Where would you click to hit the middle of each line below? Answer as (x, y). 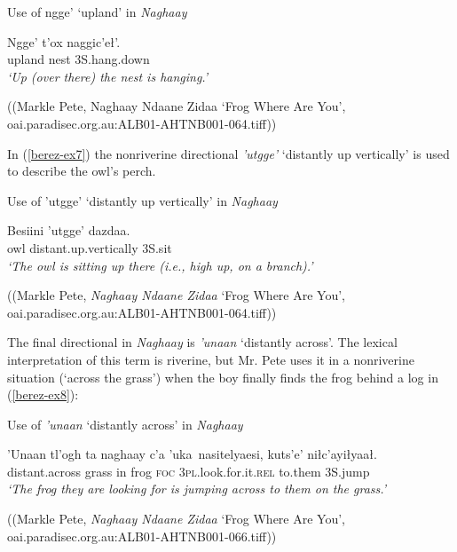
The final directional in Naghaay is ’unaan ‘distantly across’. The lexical (202, 342)
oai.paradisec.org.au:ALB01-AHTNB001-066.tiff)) (142, 536)
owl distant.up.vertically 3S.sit (90, 247)
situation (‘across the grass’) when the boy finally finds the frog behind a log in (223, 377)
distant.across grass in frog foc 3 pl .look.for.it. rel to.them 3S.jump (189, 471)
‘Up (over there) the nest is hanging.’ (108, 76)
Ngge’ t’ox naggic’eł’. (64, 41)
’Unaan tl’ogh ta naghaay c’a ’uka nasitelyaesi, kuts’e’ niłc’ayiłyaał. (192, 454)
